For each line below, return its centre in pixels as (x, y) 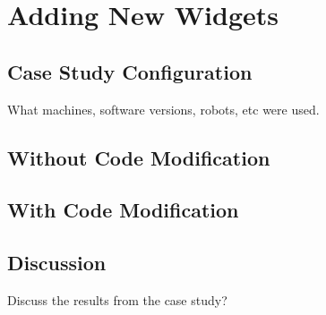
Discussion (57, 263)
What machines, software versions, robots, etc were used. (163, 109)
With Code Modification (123, 210)
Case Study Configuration (130, 71)
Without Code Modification (139, 157)
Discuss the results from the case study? (117, 299)
